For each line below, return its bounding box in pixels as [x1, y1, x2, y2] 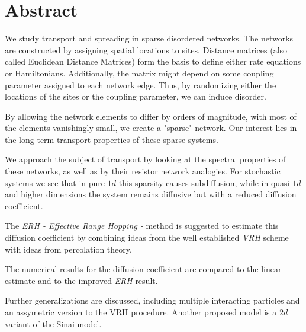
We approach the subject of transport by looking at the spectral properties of [5, 153, 286, 165]
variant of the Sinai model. [5, 317, 102, 330]
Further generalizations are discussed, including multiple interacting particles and [5, 294, 300, 307]
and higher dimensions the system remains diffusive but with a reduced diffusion [5, 188, 297, 200]
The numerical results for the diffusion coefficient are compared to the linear [5, 263, 282, 275]
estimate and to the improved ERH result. [5, 274, 158, 286]
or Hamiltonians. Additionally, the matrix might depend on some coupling [5, 66, 274, 79]
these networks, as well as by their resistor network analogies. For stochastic [5, 165, 281, 177]
